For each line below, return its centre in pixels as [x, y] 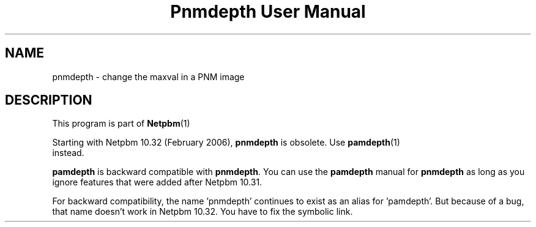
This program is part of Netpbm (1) [121, 124]
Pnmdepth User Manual [268, 12]
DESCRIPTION [49, 100]
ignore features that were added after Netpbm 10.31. [157, 182]
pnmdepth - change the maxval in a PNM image [148, 76]
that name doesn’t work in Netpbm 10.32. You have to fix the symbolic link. [203, 212]
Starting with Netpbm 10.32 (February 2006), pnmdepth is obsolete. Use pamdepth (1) [226, 143]
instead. [68, 153]
